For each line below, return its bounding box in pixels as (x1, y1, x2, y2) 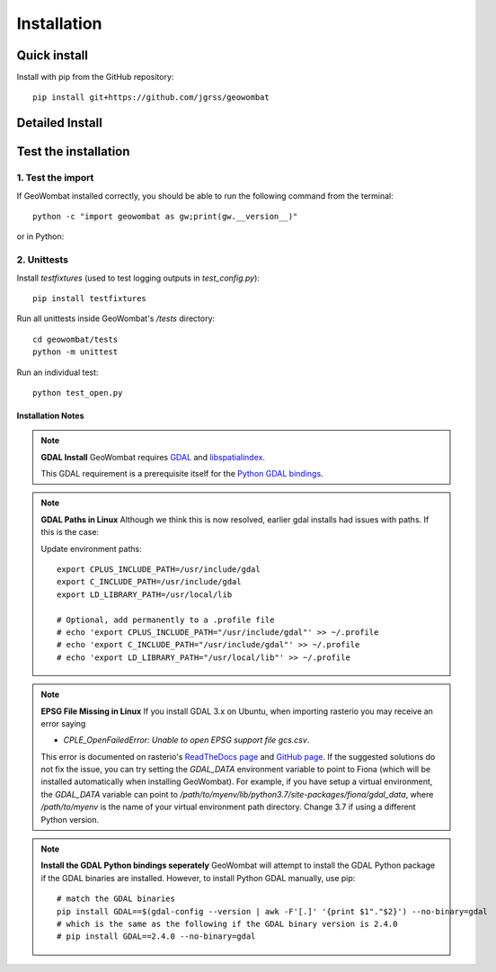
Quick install (16, 48, 89, 63)
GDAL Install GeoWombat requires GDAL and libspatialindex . (40, 451, 265, 462)
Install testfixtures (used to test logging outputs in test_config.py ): (16, 272, 261, 283)
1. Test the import (16, 172, 94, 184)
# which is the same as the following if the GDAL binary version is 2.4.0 (57, 919, 398, 929)
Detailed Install (16, 115, 102, 130)
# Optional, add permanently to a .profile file (57, 614, 275, 625)
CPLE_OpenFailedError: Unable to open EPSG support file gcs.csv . (63, 735, 310, 745)
